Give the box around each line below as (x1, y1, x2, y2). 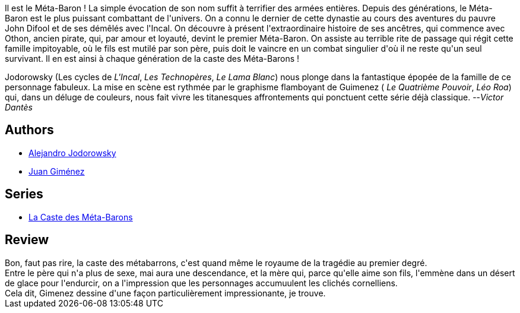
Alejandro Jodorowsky (28, 147, 116, 158)
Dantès (5, 102, 33, 112)
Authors (5, 122, 54, 138)
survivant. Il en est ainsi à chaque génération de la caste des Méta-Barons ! (5, 53, 300, 64)
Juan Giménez (28, 166, 85, 176)
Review (5, 232, 49, 248)
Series (5, 186, 43, 202)
